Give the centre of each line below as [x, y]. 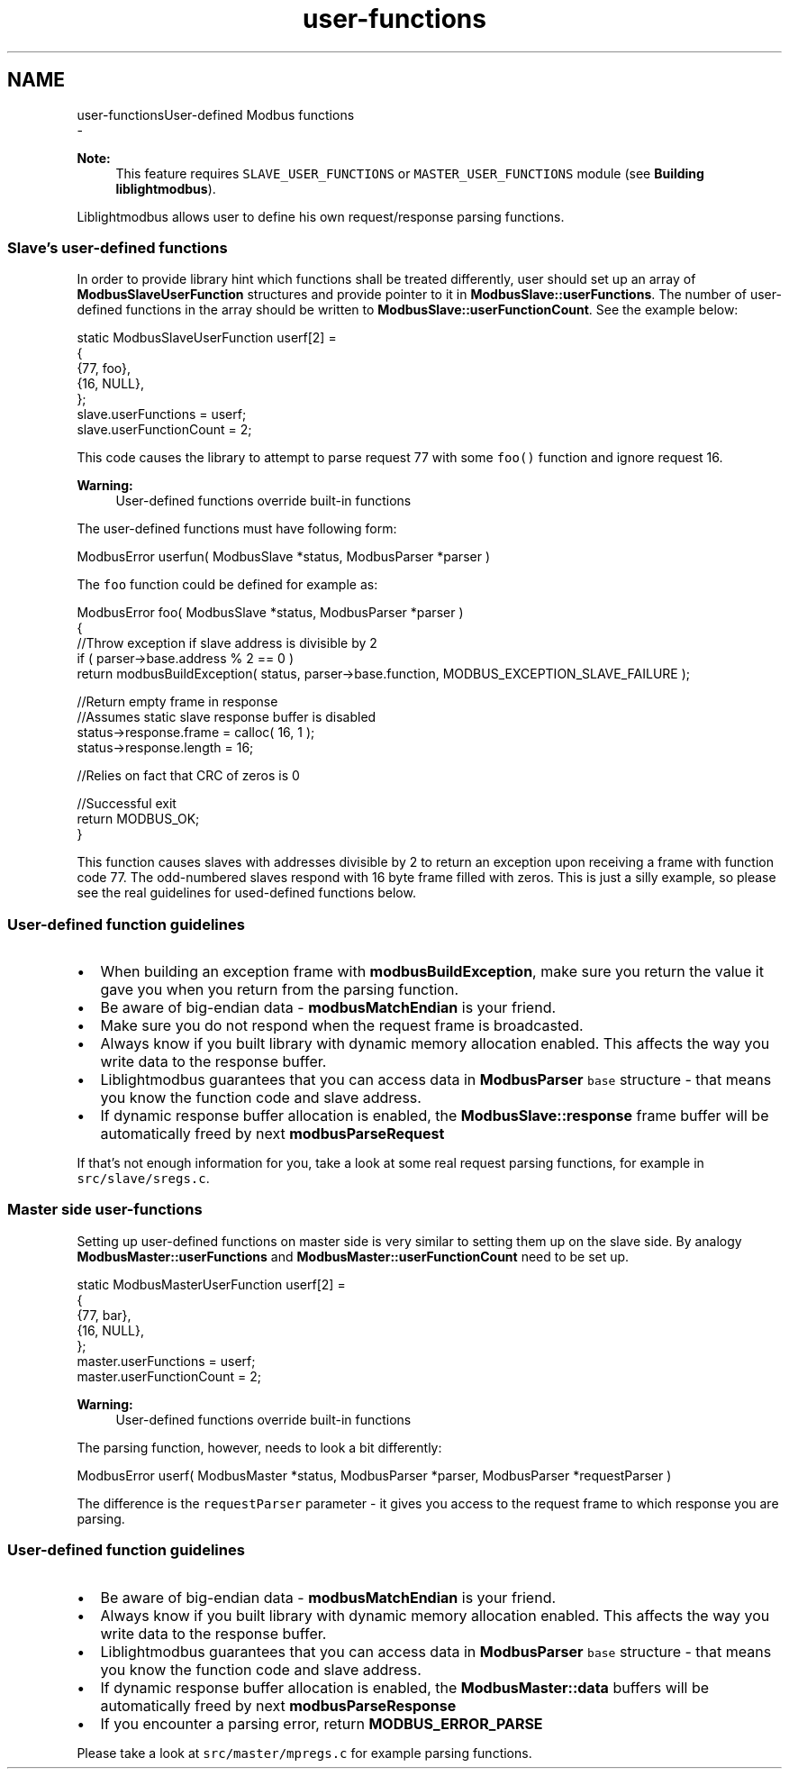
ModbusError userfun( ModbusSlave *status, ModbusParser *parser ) [283, 557]
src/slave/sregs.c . [143, 1179]
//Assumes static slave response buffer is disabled [227, 717]
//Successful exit [127, 804]
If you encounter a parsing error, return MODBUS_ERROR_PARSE [322, 1723]
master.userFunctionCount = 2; [169, 1376]
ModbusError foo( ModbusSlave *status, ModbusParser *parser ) [270, 613]
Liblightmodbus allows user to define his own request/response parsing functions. [321, 216]
